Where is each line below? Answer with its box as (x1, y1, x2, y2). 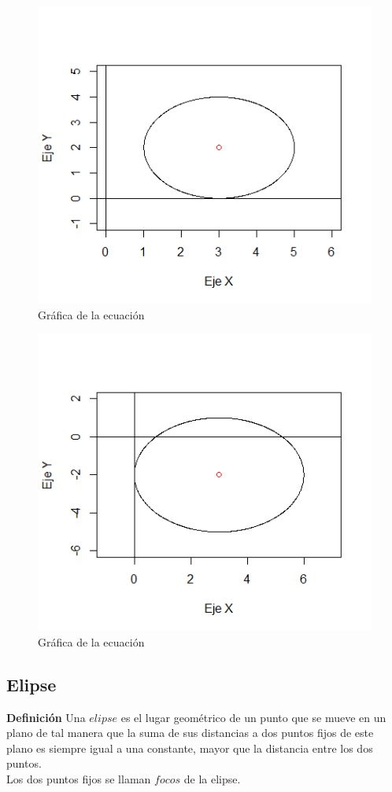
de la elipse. (183, 771, 241, 787)
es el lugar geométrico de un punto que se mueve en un (120, 709, 386, 725)
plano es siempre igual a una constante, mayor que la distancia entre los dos (6, 739, 373, 756)
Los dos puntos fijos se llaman (6, 771, 151, 787)
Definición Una (6, 709, 86, 725)
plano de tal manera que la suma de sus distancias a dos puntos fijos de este (6, 724, 374, 741)
